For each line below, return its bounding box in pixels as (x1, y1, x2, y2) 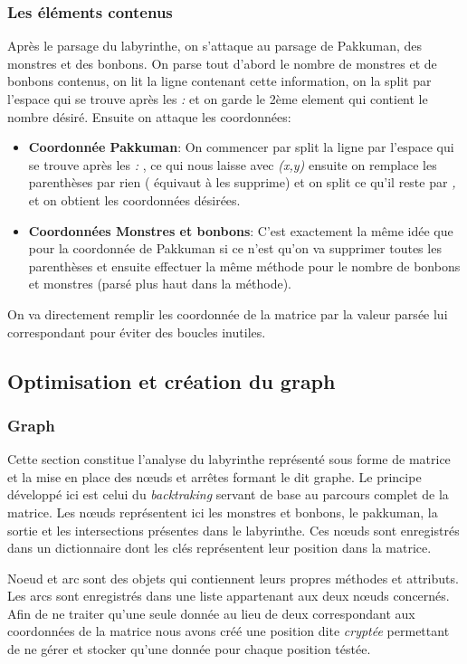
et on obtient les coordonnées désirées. (28, 190, 241, 209)
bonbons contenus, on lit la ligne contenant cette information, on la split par (7, 71, 432, 90)
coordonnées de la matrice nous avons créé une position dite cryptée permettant (7, 621, 450, 640)
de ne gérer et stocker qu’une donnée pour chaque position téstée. (7, 640, 371, 659)
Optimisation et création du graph (7, 366, 336, 394)
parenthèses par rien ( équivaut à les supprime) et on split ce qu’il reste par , (28, 173, 456, 192)
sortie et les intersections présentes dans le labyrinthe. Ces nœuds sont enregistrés (7, 520, 460, 539)
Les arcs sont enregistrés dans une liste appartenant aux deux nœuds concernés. (7, 586, 450, 605)
